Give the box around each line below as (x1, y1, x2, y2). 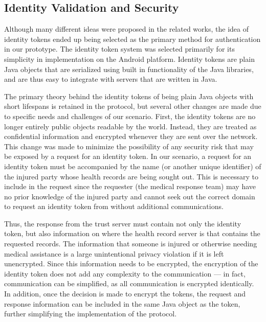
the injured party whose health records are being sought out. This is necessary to (4, 171, 258, 181)
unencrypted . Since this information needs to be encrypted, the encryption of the (4, 258, 258, 269)
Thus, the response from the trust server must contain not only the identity (4, 218, 241, 228)
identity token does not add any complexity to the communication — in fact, (4, 268, 246, 279)
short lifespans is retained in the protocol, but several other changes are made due (4, 101, 261, 111)
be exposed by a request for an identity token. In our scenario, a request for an (4, 151, 252, 162)
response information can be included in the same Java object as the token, (4, 298, 240, 309)
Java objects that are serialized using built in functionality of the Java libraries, (4, 63, 254, 74)
